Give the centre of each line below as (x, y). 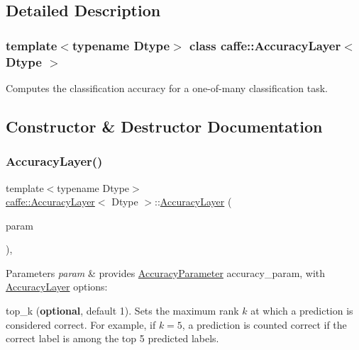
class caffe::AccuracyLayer (265, 45)
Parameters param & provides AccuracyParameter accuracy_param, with (166, 272)
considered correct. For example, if (81, 324)
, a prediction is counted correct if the (264, 324)
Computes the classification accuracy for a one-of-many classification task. (167, 87)
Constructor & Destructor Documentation (164, 126)
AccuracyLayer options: (57, 287)
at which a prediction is (302, 311)
